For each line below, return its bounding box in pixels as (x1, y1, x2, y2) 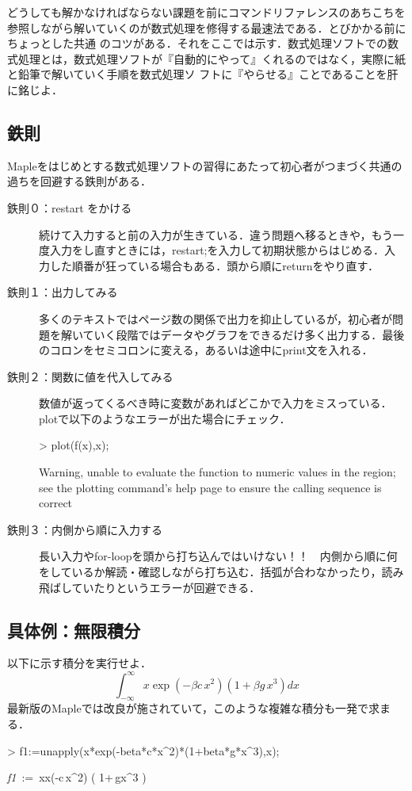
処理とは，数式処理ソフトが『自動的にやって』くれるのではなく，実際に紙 (17, 50, 406, 67)
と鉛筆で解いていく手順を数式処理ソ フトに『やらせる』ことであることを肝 (7, 66, 399, 82)
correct (39, 495, 73, 511)
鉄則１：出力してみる (7, 284, 118, 300)
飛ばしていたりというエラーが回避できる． (39, 579, 261, 595)
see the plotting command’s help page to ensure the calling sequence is (39, 479, 382, 495)
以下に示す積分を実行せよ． (7, 655, 151, 671)
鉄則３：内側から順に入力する (7, 521, 162, 537)
